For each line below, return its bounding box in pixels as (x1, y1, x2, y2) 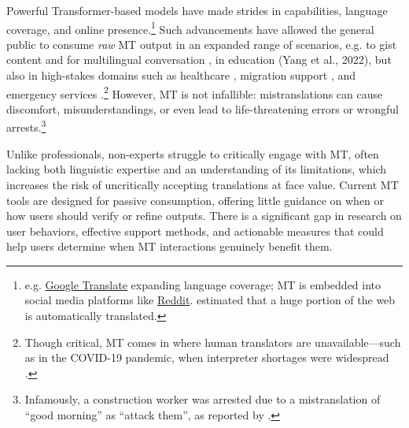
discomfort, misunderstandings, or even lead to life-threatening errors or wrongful (6, 100, 399, 117)
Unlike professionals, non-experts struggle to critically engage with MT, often (6, 145, 379, 162)
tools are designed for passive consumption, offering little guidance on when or (6, 192, 385, 208)
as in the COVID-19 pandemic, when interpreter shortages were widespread (24, 349, 389, 366)
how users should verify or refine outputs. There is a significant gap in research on (6, 207, 402, 224)
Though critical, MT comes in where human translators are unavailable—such (24, 333, 401, 350)
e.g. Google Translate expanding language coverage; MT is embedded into (24, 276, 381, 292)
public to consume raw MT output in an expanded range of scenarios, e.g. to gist (6, 35, 397, 52)
